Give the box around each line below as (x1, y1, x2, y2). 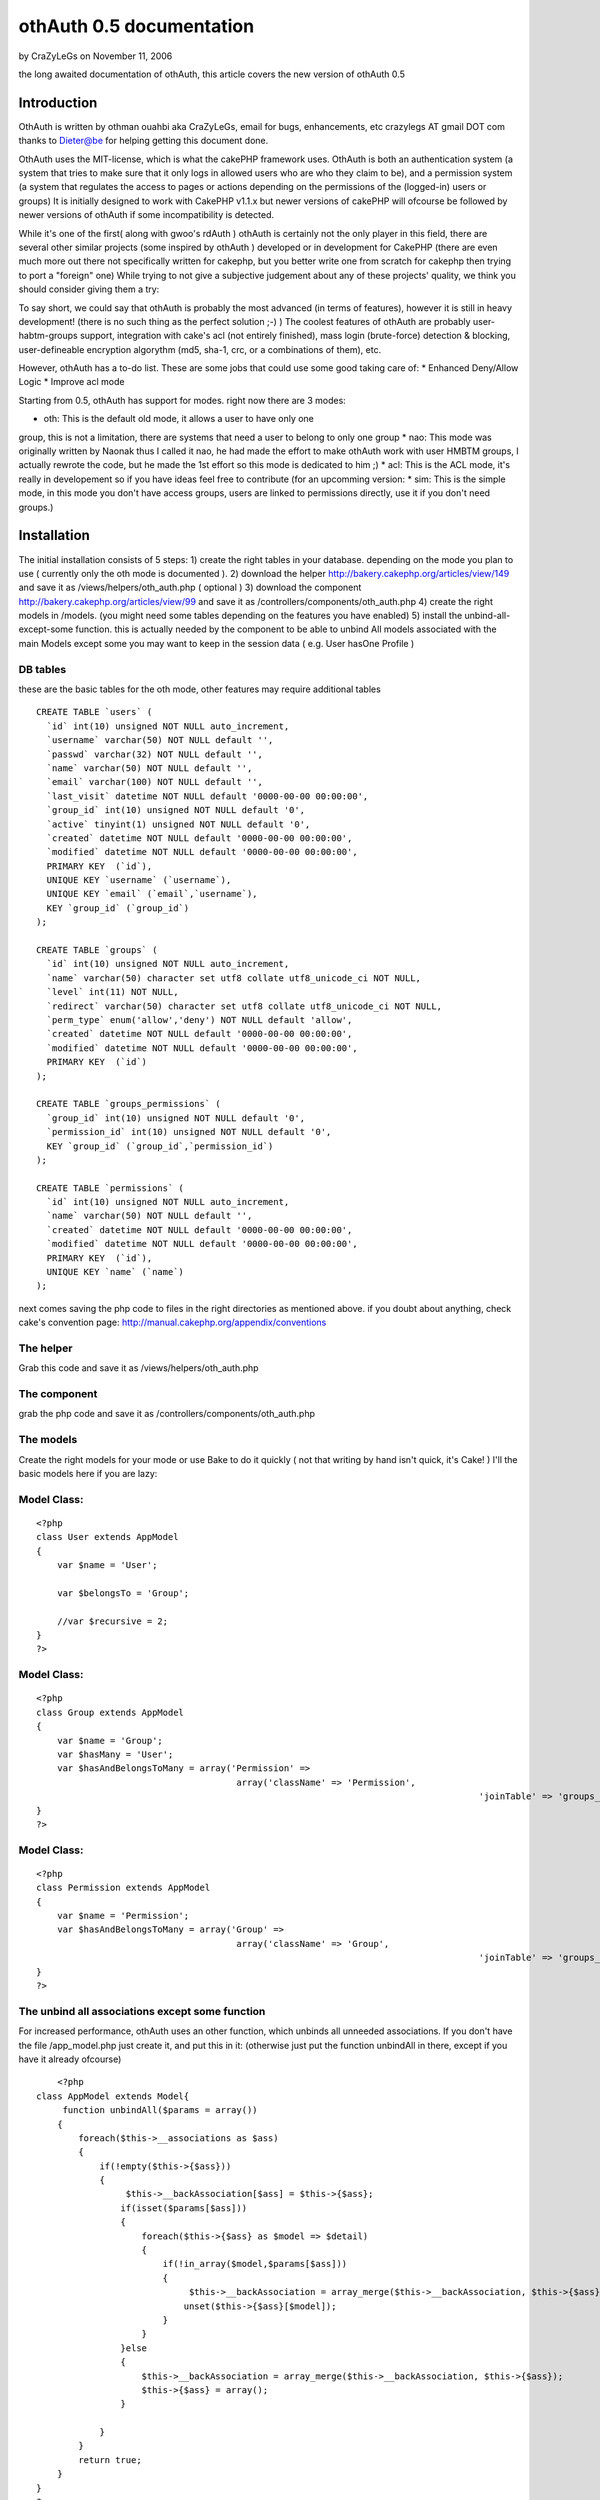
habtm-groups (18, 330, 79, 342)
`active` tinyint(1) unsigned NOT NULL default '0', (46, 818, 311, 830)
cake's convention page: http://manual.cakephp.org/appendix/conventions (18, 1316, 327, 1329)
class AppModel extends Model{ (36, 2090, 190, 2102)
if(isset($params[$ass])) (120, 2202, 248, 2214)
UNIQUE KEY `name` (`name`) (46, 1266, 185, 1278)
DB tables (18, 662, 67, 676)
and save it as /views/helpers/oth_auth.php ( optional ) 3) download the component (18, 581, 362, 594)
